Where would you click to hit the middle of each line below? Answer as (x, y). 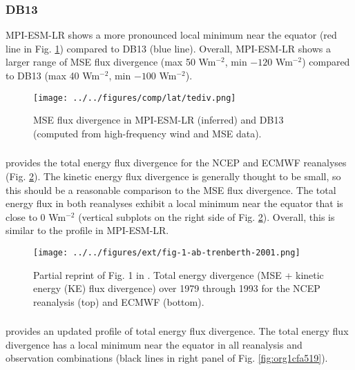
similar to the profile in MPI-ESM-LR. (87, 230)
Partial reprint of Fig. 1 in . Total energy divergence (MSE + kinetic (179, 274)
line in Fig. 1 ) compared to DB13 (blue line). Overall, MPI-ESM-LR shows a (168, 48)
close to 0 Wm (36, 216)
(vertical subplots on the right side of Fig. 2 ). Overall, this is (207, 216)
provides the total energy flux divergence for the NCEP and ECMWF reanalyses (176, 163)
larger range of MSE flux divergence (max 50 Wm (111, 62)
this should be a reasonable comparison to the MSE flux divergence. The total (171, 189)
